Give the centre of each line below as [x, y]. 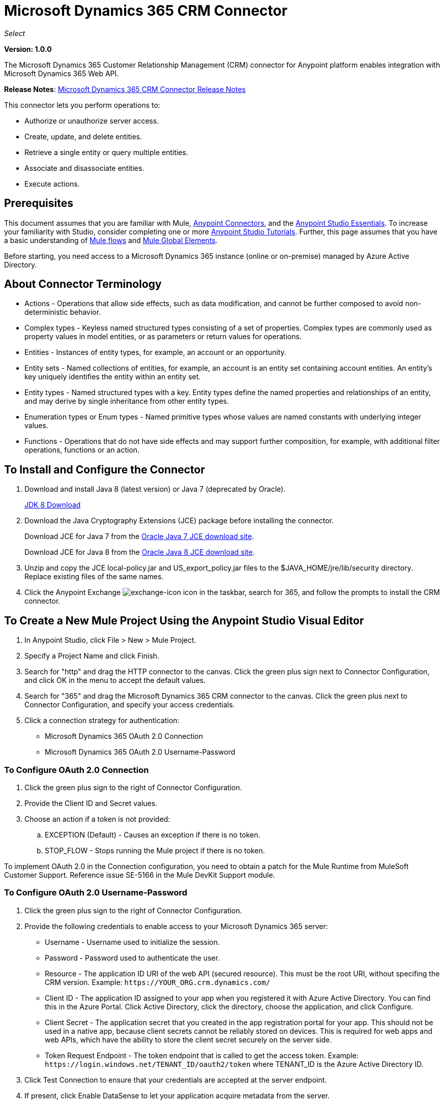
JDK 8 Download [53, 505]
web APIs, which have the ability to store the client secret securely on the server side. [188, 1039]
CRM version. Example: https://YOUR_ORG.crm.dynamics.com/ [158, 982]
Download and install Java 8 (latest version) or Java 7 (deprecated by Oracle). [155, 489]
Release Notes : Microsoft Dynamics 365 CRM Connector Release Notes [125, 89]
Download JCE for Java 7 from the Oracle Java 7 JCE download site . [139, 536]
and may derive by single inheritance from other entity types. [127, 401]
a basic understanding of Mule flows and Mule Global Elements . [111, 240]
